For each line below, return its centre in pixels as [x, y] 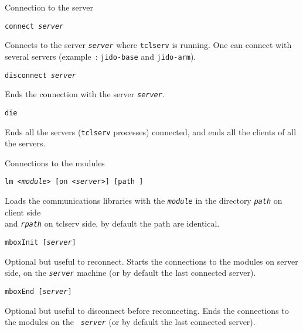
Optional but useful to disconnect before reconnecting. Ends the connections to [147, 310]
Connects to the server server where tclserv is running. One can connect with [148, 45]
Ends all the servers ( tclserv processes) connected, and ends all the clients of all [151, 131]
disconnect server [40, 75]
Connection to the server [49, 7]
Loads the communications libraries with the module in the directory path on [144, 201]
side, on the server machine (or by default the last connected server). [130, 273]
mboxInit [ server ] [40, 242]
